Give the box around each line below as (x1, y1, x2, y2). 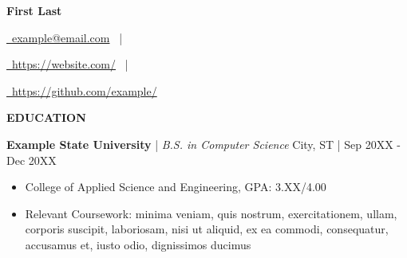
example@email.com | (11, 29, 123, 45)
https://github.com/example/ (11, 82, 157, 99)
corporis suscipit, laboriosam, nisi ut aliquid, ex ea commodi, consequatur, (25, 221, 389, 237)
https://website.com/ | (11, 56, 128, 72)
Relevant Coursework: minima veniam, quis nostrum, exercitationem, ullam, (25, 205, 397, 221)
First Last (6, 2, 62, 18)
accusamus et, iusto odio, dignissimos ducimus (25, 236, 251, 252)
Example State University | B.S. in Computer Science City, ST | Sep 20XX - (6, 135, 401, 152)
